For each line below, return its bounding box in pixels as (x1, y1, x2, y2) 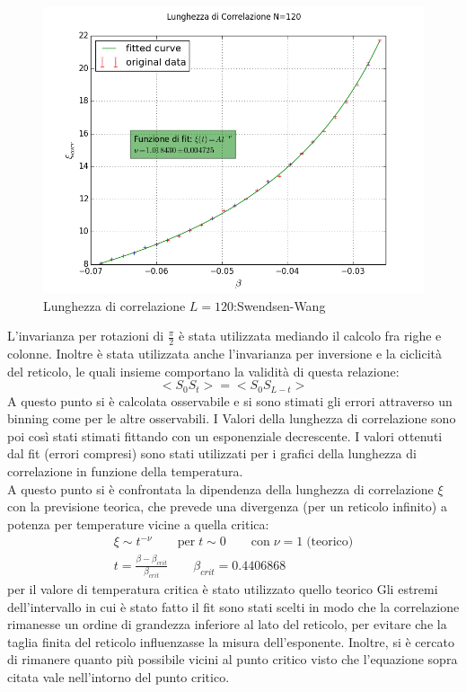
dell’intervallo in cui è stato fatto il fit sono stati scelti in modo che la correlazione (7, 597, 460, 616)
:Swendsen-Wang (233, 296, 326, 315)
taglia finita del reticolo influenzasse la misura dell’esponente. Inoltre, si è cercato (7, 632, 454, 651)
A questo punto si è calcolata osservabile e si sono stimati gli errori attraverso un (7, 391, 453, 410)
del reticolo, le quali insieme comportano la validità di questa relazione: (7, 361, 400, 380)
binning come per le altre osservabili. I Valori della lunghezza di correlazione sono (7, 409, 456, 428)
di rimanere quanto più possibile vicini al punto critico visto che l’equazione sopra (7, 650, 458, 669)
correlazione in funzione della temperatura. (7, 462, 243, 481)
